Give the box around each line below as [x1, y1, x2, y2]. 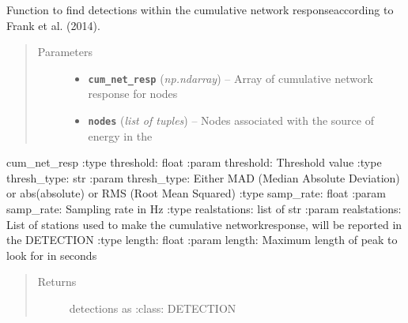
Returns [37, 273, 77, 290]
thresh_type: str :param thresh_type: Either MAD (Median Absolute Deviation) [6, 169, 400, 186]
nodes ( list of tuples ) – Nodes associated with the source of [88, 112, 374, 129]
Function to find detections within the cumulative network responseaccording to [6, 2, 394, 17]
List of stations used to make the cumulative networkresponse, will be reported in [6, 216, 402, 232]
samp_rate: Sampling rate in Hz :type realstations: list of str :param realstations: [6, 201, 402, 217]
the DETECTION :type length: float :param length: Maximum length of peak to [6, 231, 398, 248]
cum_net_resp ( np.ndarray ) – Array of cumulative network [88, 69, 373, 86]
